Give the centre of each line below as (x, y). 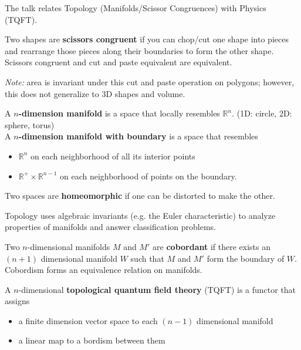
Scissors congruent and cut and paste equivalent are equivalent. (119, 62)
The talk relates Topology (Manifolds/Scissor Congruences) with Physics (136, 8)
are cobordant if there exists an (212, 246)
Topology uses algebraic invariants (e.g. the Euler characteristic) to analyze (140, 215)
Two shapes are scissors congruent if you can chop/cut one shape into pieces (147, 39)
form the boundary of (246, 258)
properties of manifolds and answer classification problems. (110, 227)
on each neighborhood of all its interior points (113, 156)
